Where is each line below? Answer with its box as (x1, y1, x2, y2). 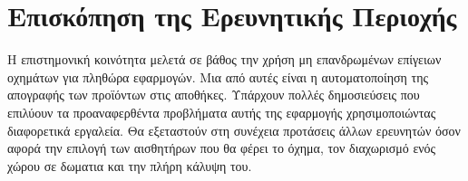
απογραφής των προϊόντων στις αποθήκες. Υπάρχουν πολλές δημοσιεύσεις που (7, 85, 420, 104)
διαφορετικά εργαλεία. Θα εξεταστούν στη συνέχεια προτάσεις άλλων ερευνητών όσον (7, 120, 461, 139)
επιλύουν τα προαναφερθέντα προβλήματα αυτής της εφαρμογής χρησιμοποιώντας (7, 102, 436, 121)
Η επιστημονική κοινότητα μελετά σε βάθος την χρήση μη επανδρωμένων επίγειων (7, 50, 442, 69)
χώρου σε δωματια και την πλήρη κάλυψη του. (7, 156, 252, 175)
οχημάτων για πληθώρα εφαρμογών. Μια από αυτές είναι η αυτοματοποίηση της (7, 67, 429, 86)
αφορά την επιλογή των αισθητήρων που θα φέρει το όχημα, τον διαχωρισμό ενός (7, 138, 436, 157)
